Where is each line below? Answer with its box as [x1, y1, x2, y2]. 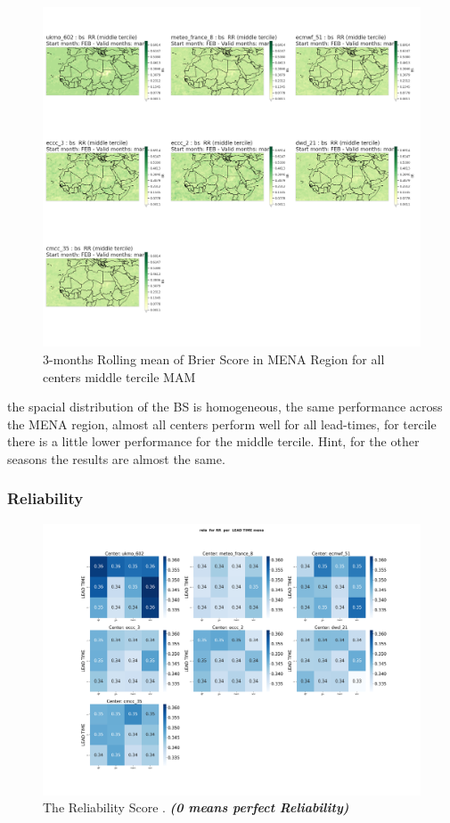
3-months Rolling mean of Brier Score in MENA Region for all [43, 349, 385, 368]
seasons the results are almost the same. [7, 449, 225, 468]
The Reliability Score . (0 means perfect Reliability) [43, 798, 349, 817]
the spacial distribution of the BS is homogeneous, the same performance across [7, 397, 443, 416]
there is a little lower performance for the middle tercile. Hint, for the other [7, 432, 420, 451]
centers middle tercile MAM [43, 367, 196, 386]
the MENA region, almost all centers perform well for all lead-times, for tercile [7, 414, 437, 433]
